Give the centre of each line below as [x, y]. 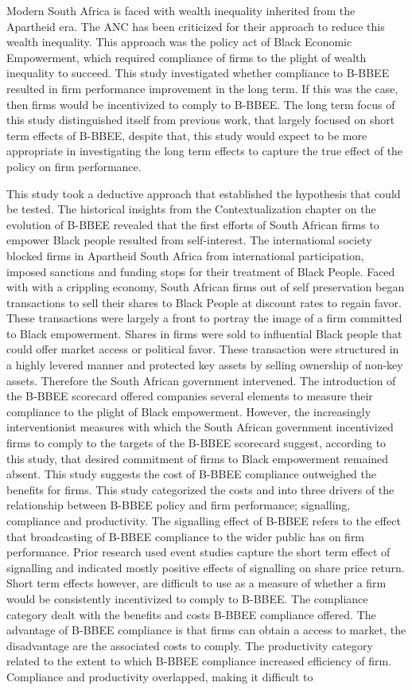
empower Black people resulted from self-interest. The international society [189, 240]
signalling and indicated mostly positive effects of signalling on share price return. [206, 567]
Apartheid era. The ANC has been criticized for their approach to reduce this [196, 26]
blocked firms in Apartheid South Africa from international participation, [185, 255]
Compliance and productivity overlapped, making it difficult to [160, 676]
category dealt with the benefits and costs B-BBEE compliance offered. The [191, 614]
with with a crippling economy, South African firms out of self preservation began [206, 287]
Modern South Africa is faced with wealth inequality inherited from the [181, 10]
